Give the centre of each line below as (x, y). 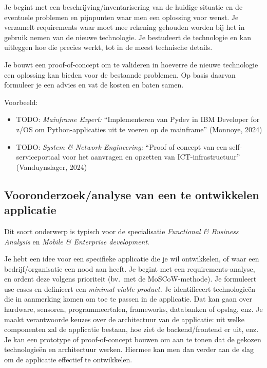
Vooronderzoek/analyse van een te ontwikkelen (132, 194)
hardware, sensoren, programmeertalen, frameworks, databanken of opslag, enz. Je (133, 309)
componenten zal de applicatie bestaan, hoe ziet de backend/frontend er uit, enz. (131, 329)
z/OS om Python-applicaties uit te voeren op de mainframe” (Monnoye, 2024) (139, 129)
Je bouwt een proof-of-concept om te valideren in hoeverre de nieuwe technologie (131, 64)
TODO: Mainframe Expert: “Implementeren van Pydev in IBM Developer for (138, 119)
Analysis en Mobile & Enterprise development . (77, 241)
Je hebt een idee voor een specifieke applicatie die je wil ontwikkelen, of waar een (132, 259)
